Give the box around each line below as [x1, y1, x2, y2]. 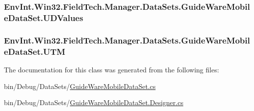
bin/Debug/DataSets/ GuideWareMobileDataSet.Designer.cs [4, 97, 184, 108]
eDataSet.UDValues [4, 11, 84, 23]
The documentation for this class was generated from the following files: [4, 64, 219, 74]
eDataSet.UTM [4, 45, 65, 57]
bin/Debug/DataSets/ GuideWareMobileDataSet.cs [4, 81, 156, 91]
